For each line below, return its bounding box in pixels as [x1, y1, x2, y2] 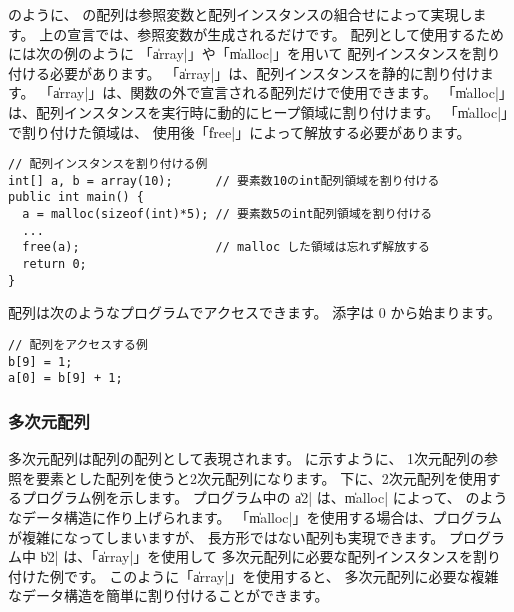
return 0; [22, 257, 87, 272]
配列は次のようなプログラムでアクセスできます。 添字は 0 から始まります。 [8, 302, 502, 323]
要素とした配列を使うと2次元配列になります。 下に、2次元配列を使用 [35, 467, 487, 488]
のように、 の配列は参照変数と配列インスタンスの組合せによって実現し [8, 4, 473, 24]
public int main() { [8, 190, 145, 205]
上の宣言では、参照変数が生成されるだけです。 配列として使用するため [39, 23, 505, 44]
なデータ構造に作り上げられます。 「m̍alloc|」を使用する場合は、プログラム [8, 506, 503, 527]
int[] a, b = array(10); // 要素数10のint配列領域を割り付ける [8, 173, 440, 188]
